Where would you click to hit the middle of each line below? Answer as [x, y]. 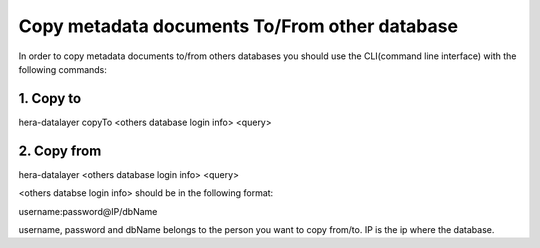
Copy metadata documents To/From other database [238, 26]
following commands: [62, 69]
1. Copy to [50, 98]
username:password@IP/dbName [88, 211]
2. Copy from [60, 150]
